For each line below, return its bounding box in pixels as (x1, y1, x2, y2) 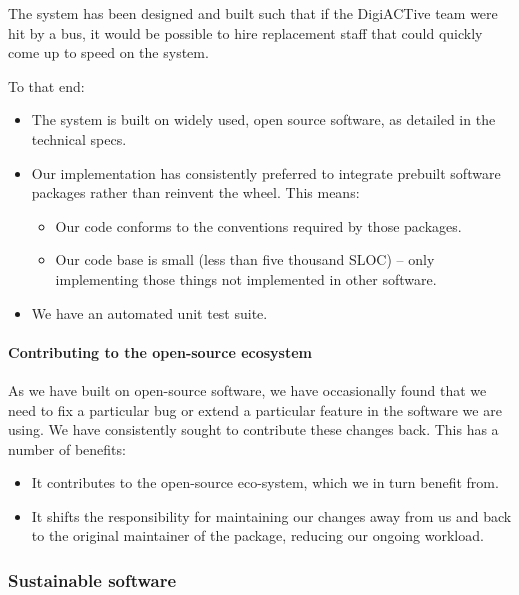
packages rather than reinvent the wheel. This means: (31, 182, 360, 203)
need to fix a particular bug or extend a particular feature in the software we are (8, 399, 502, 420)
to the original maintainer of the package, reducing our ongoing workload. (31, 525, 484, 546)
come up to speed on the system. (8, 42, 209, 63)
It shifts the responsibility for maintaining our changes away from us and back (31, 505, 512, 526)
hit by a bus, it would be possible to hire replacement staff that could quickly (8, 22, 483, 43)
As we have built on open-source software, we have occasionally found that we (8, 379, 487, 400)
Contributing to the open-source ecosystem (8, 341, 312, 362)
